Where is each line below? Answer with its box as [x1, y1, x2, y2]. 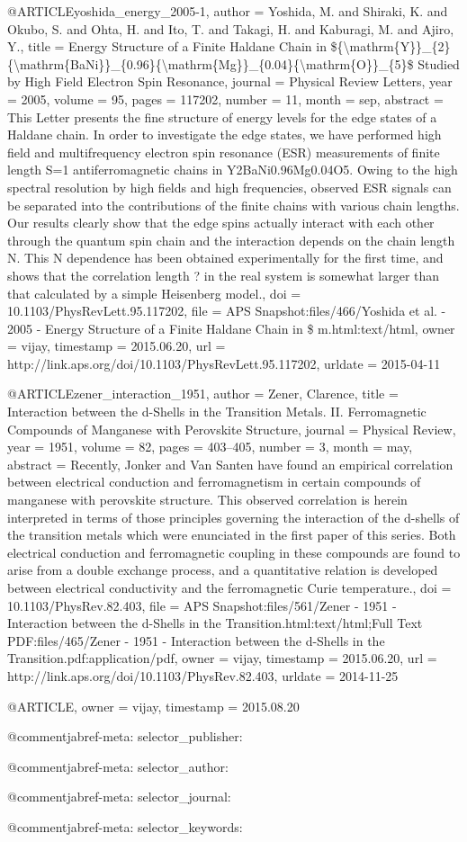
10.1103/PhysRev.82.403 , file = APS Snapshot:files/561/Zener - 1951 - [7, 596, 397, 614]
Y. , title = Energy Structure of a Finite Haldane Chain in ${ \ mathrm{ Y [7, 37, 410, 56]
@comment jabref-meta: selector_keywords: [7, 817, 243, 836]
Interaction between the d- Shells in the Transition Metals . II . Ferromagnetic [7, 402, 427, 421]
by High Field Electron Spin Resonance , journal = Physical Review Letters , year [7, 72, 453, 91]
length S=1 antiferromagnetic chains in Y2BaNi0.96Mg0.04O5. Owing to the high [7, 160, 458, 179]
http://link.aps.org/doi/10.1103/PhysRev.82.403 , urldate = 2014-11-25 [7, 666, 399, 685]
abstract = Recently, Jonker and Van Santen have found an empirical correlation [7, 454, 454, 473]
